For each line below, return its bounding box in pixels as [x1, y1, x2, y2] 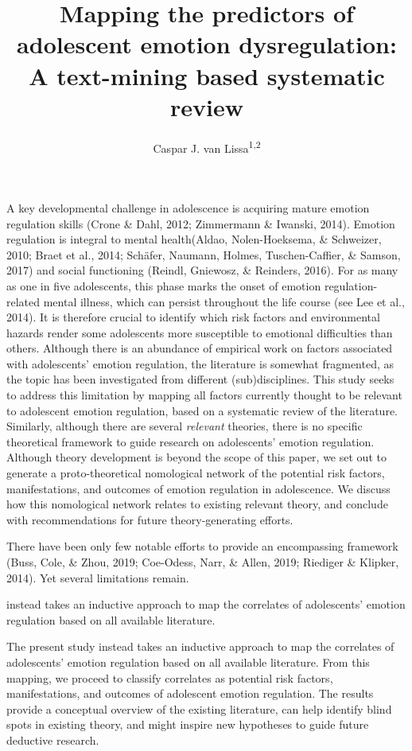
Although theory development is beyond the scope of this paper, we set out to [6, 449, 387, 465]
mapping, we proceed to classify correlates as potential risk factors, [6, 669, 333, 686]
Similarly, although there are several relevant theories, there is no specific [6, 418, 363, 434]
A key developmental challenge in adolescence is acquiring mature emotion [6, 199, 370, 216]
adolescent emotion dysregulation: [17, 28, 397, 60]
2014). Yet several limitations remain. [6, 569, 189, 586]
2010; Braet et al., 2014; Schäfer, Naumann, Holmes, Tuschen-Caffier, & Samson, [6, 246, 401, 263]
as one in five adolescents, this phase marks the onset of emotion [6, 277, 321, 294]
